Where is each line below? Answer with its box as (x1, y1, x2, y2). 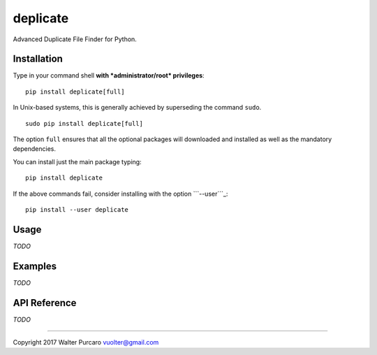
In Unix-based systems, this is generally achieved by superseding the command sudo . (13, 103, 262, 112)
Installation (13, 53, 63, 65)
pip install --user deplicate (25, 205, 129, 213)
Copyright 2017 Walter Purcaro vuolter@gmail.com (13, 338, 159, 347)
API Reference (13, 297, 77, 309)
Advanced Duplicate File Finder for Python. (13, 35, 138, 43)
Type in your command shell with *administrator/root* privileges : (13, 71, 205, 80)
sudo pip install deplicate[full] (25, 119, 143, 127)
